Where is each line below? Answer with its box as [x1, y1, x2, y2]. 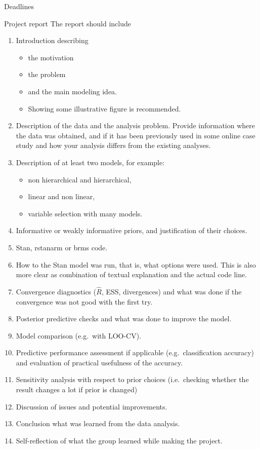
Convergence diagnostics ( [16, 286, 97, 296]
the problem [28, 69, 66, 80]
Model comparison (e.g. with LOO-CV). [16, 330, 142, 341]
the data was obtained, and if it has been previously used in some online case [16, 130, 255, 140]
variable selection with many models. [28, 208, 143, 218]
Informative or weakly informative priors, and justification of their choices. [16, 225, 247, 236]
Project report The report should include [4, 18, 131, 28]
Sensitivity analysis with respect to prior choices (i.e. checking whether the [16, 374, 249, 385]
